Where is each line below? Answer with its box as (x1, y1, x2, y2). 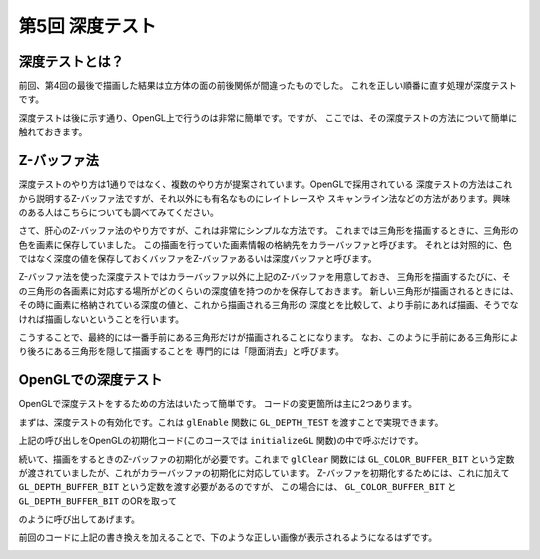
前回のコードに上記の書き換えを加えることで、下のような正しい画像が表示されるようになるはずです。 (18, 531, 438, 544)
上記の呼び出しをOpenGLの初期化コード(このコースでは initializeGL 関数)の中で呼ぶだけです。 (18, 435, 424, 447)
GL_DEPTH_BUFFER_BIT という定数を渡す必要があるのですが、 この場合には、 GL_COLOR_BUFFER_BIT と (18, 481, 457, 493)
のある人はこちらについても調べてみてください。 (18, 206, 219, 218)
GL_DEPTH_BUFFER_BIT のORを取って (18, 495, 178, 507)
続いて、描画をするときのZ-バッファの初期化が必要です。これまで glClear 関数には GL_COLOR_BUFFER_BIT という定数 (18, 453, 515, 465)
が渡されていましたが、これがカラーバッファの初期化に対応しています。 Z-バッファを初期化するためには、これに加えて (18, 466, 510, 479)
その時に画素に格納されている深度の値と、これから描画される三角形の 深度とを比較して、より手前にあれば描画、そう (18, 299, 502, 311)
